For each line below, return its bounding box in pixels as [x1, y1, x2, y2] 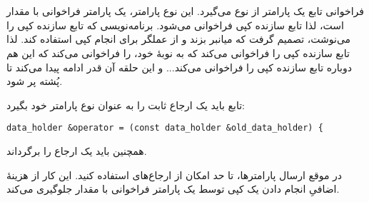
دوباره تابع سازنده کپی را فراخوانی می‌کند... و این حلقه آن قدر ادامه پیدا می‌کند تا [6, 59, 352, 74]
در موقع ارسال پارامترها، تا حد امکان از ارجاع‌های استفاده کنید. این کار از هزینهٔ [6, 167, 343, 182]
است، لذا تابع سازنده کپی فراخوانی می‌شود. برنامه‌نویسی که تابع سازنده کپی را [6, 17, 344, 32]
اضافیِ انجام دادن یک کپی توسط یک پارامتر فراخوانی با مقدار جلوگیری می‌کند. [6, 181, 340, 196]
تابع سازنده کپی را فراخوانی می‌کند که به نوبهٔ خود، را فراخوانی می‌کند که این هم [6, 45, 350, 60]
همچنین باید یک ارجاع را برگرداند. [6, 143, 147, 158]
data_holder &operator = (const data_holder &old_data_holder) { [6, 123, 323, 133]
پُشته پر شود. [6, 74, 63, 89]
